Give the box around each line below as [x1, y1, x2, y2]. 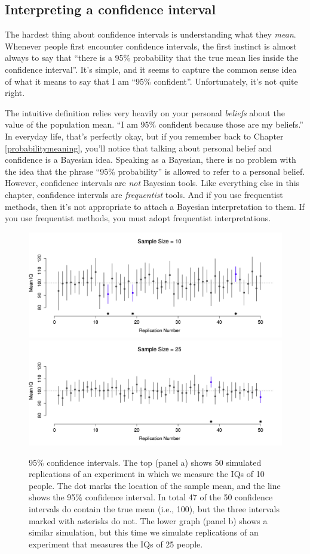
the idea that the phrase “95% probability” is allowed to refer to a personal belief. [5, 165, 305, 177]
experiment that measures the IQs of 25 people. [29, 537, 203, 550]
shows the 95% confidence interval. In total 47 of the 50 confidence [29, 491, 273, 503]
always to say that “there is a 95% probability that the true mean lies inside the [5, 51, 299, 64]
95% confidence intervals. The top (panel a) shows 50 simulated [29, 456, 262, 468]
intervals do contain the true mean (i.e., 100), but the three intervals [29, 503, 280, 515]
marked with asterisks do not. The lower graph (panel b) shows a [29, 514, 268, 527]
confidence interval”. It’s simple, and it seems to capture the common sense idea [5, 63, 297, 75]
